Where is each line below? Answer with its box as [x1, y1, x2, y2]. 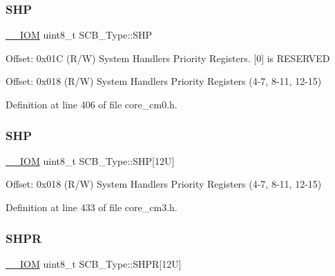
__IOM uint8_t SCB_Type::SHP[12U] [6, 153, 175, 168]
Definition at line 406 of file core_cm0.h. [6, 97, 178, 111]
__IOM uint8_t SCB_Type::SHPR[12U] [6, 256, 182, 270]
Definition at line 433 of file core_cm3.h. [6, 200, 178, 214]
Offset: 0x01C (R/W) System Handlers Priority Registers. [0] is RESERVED [6, 50, 330, 65]
